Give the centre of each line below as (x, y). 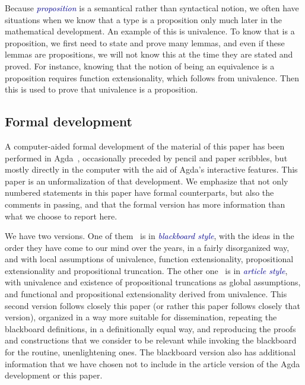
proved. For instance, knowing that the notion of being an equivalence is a (140, 66)
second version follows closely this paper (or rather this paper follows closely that (152, 305)
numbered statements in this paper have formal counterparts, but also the (139, 192)
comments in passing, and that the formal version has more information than (145, 204)
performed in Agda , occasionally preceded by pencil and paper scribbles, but (146, 157)
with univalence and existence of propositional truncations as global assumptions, (153, 282)
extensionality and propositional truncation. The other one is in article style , (146, 270)
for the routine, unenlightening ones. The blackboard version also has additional (150, 352)
